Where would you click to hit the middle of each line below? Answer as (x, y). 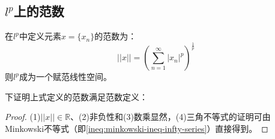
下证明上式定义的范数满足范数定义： (76, 96)
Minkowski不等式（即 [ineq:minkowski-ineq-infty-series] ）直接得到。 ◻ (137, 128)
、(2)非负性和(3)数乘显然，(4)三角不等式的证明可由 (171, 117)
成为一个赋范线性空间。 (65, 77)
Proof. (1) (23, 117)
